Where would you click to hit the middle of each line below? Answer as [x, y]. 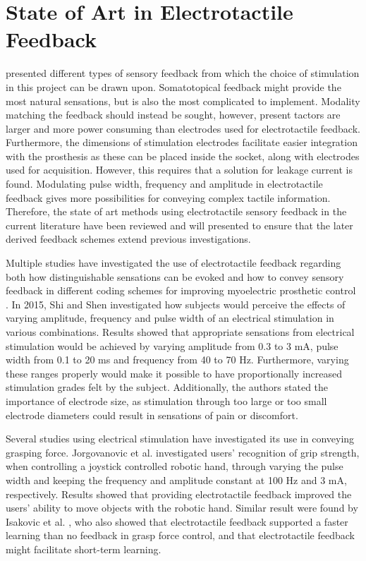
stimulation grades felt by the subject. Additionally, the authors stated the [167, 387]
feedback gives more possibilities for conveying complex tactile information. [168, 197]
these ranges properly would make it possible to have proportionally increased [174, 373]
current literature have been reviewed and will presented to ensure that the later [179, 225]
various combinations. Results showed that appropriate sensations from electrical [180, 332]
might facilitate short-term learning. [84, 549]
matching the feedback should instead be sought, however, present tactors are [173, 115]
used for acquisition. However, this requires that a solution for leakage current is [179, 170]
